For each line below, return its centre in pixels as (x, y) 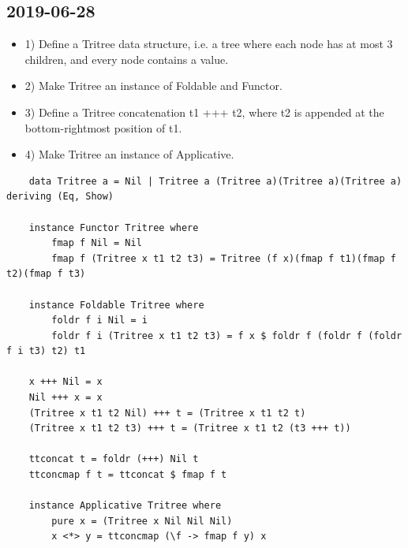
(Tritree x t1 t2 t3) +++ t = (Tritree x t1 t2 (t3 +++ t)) (190, 429)
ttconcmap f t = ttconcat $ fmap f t (128, 475)
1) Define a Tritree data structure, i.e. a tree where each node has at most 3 (209, 44)
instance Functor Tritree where (114, 227)
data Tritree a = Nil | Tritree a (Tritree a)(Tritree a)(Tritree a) (215, 181)
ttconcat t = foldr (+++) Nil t (114, 459)
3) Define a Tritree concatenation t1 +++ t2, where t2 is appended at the (204, 112)
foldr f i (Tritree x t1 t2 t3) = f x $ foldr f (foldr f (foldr (227, 336)
